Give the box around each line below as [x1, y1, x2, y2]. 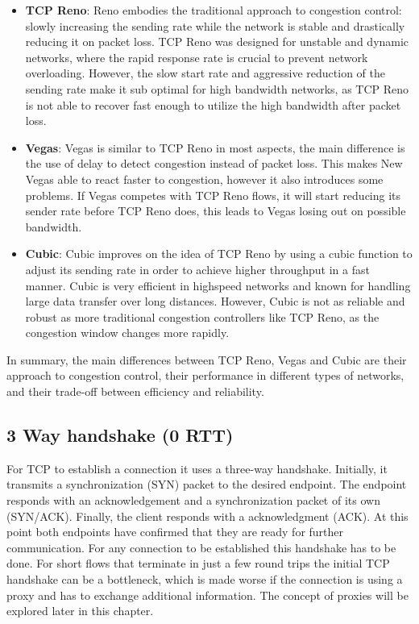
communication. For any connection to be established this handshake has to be [6, 539, 396, 555]
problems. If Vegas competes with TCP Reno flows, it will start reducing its [25, 186, 401, 203]
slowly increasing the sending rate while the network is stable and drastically [25, 17, 405, 34]
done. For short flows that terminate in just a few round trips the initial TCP [6, 555, 390, 572]
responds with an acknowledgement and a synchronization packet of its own [6, 492, 380, 509]
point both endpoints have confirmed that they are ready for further [6, 523, 344, 540]
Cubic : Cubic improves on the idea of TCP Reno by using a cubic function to [25, 245, 413, 262]
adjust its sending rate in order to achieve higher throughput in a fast [25, 260, 370, 277]
